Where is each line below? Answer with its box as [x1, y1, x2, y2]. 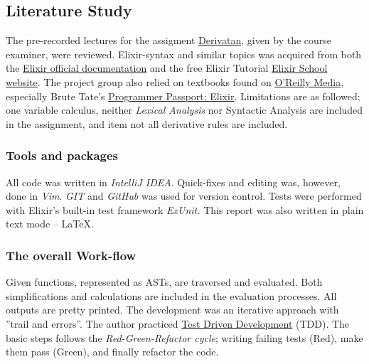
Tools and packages [6, 146, 119, 164]
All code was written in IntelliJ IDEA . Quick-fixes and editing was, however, [6, 174, 341, 189]
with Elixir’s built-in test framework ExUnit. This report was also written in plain [6, 202, 364, 217]
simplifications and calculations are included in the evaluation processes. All [6, 288, 337, 303]
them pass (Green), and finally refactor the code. [6, 344, 219, 359]
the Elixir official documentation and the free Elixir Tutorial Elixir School [6, 60, 328, 75]
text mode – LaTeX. [6, 216, 94, 231]
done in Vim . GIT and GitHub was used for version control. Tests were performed [6, 188, 362, 203]
